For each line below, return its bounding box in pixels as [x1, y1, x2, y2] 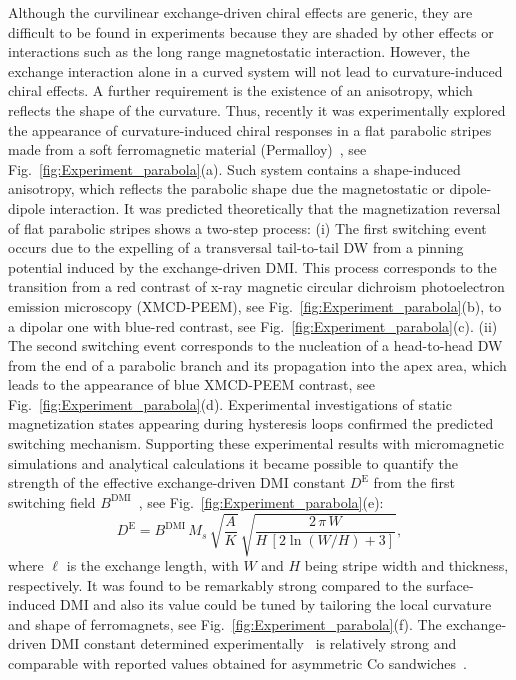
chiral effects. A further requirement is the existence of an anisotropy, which [8, 80, 473, 101]
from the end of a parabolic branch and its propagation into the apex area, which [8, 354, 507, 375]
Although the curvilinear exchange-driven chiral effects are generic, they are [8, 2, 473, 22]
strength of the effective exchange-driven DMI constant [8, 472, 346, 493]
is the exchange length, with [66, 554, 239, 575]
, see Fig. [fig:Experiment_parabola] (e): [138, 491, 384, 512]
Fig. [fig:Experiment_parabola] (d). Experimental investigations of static [8, 393, 452, 414]
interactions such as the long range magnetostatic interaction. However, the [8, 41, 470, 62]
